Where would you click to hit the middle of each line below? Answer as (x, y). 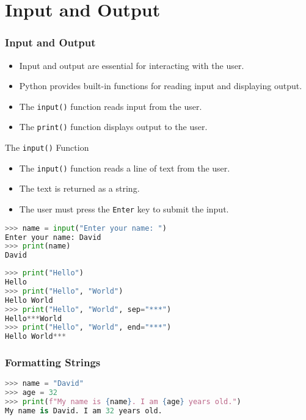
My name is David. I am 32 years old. (84, 411)
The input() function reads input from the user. (111, 106)
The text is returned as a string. (79, 188)
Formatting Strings (53, 362)
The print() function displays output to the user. (113, 127)
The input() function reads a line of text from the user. (125, 168)
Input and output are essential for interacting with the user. (132, 65)
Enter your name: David (53, 237)
